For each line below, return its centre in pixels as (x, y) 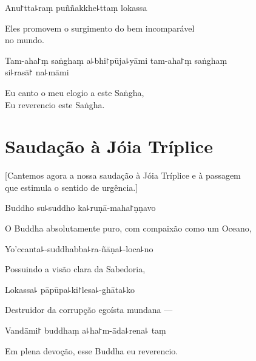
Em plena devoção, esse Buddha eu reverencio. (92, 350)
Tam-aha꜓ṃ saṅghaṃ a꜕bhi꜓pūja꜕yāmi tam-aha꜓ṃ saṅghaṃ (116, 60)
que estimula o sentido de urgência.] (72, 187)
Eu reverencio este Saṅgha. (55, 104)
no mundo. (25, 40)
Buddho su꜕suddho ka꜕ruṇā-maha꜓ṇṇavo (80, 208)
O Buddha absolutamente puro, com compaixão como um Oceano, (128, 228)
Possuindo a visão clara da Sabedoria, (75, 269)
